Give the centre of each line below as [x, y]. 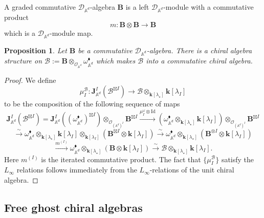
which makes [116, 60]
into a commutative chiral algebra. [199, 60]
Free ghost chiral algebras [73, 207]
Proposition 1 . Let [36, 50]
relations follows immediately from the [77, 170]
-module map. [71, 33]
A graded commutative [40, 7]
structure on [23, 60]
